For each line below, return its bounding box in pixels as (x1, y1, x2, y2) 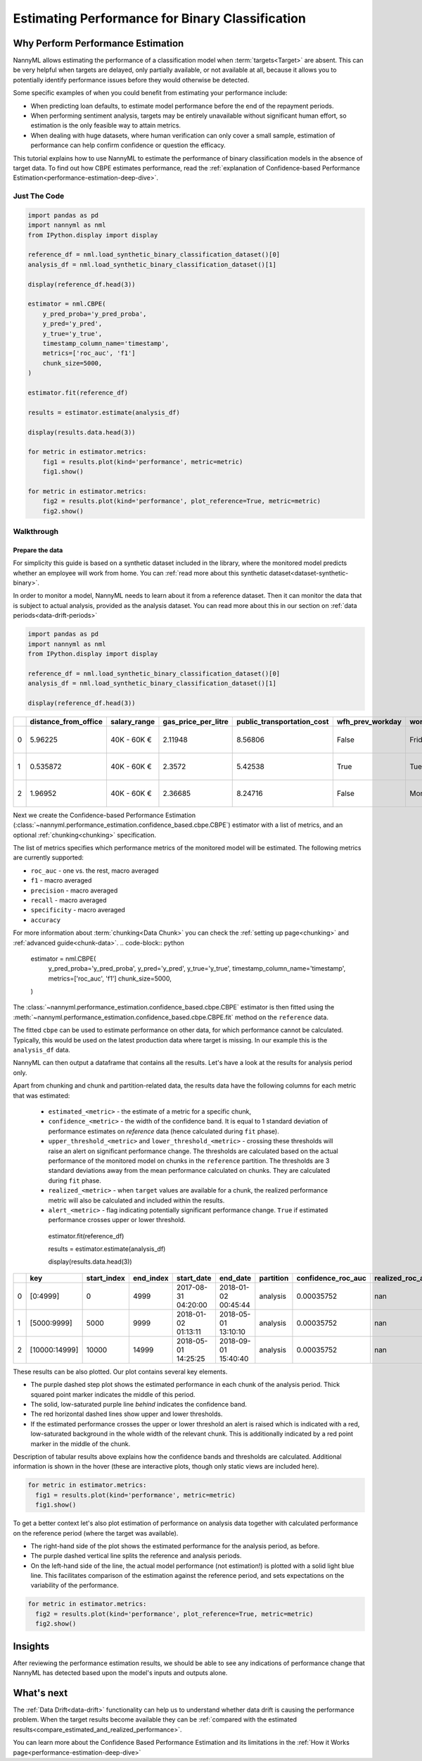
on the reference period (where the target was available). (13, 1529, 179, 1537)
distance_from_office (30, 716, 103, 726)
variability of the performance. (30, 1581, 119, 1590)
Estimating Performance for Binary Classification (13, 11, 306, 26)
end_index (132, 1273, 169, 1283)
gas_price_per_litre (162, 716, 229, 726)
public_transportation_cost (236, 716, 329, 726)
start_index (86, 1273, 126, 1283)
